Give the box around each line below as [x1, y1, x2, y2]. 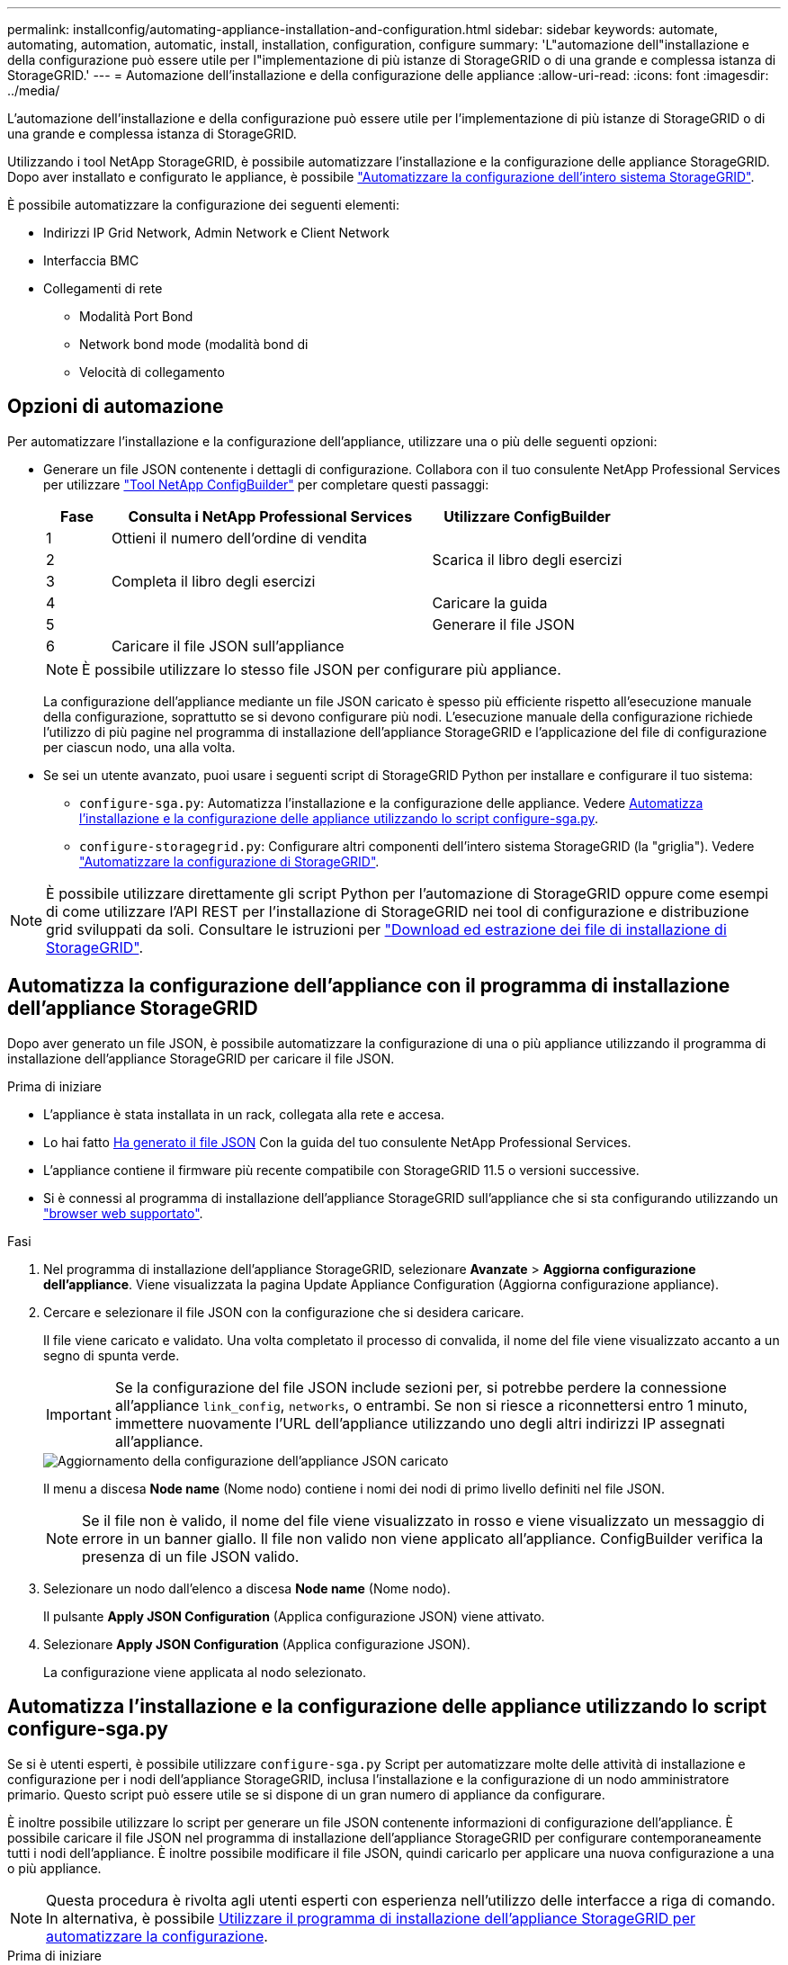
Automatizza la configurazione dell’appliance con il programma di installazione [7, 974, 730, 998]
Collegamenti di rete [43, 281, 163, 296]
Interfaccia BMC [43, 253, 139, 268]
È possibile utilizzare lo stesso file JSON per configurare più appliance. [82, 659, 561, 678]
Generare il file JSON [432, 615, 575, 633]
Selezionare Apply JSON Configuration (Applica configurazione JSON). [43, 1636, 470, 1652]
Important [46, 1404, 112, 1423]
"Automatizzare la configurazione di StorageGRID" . [79, 853, 380, 869]
